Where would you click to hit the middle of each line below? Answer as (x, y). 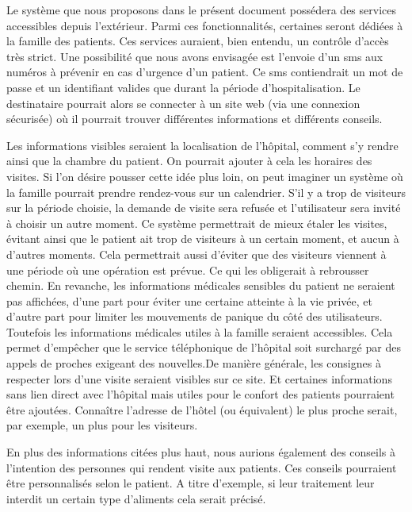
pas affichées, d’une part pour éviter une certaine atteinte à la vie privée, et (189, 300)
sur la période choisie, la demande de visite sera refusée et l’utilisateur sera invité (204, 208)
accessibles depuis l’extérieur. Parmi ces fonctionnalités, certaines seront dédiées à (205, 25)
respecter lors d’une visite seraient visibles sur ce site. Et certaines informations (199, 378)
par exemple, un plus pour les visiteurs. (102, 425)
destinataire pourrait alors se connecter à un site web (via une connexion (183, 103)
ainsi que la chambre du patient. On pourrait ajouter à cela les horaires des (189, 161)
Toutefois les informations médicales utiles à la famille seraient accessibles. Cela (200, 331)
